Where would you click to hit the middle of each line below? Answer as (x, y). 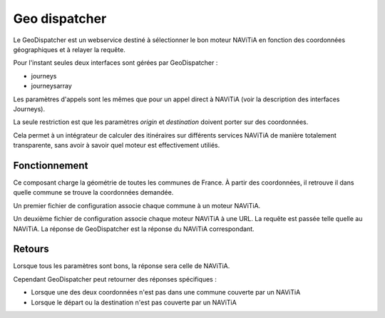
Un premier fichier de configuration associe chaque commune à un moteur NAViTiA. (137, 205)
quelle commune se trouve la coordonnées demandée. (93, 193)
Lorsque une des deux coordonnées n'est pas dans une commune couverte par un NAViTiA (166, 292)
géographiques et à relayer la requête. (70, 49)
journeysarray (52, 86)
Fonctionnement (51, 165)
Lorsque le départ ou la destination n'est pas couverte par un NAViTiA (134, 302)
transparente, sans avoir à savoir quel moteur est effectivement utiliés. (117, 145)
